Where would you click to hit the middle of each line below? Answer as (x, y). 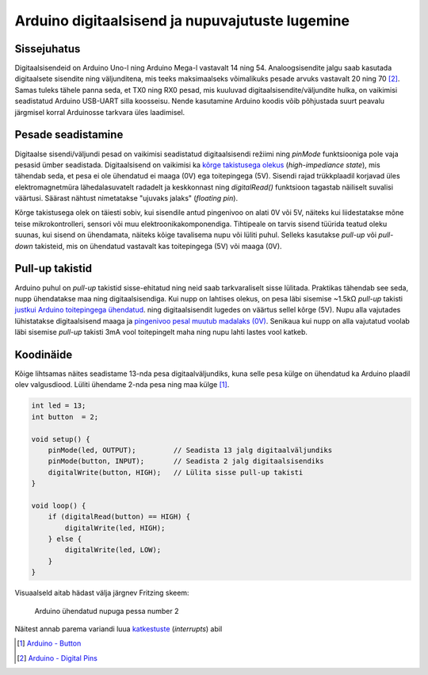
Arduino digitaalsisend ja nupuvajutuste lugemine (182, 21)
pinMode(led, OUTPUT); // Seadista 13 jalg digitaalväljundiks (190, 450)
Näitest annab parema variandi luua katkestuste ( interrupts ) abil (118, 629)
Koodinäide (44, 354)
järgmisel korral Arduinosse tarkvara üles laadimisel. (100, 112)
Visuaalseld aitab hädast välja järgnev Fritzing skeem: (102, 593)
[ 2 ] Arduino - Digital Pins (57, 658)
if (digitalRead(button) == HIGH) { (119, 517)
